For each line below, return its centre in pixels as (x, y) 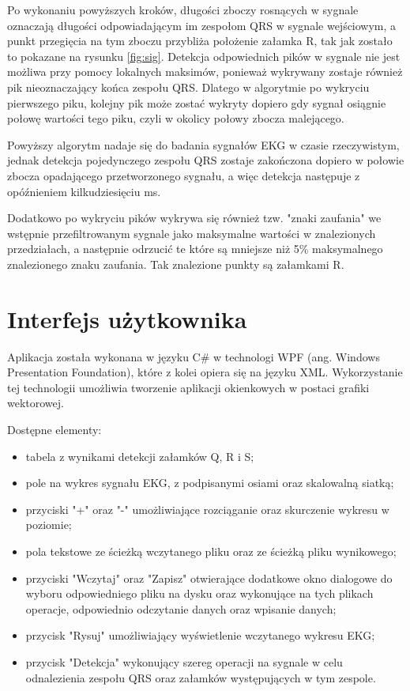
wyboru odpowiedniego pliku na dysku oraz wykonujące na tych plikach (199, 593)
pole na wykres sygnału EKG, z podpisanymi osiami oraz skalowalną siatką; (210, 483)
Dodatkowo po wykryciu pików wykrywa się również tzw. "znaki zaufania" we (194, 218)
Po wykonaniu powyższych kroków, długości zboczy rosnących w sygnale (183, 9)
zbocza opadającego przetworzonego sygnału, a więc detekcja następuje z (184, 175)
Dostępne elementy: (55, 429)
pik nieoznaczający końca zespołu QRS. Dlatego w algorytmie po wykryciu (188, 87)
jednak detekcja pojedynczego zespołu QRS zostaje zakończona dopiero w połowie (206, 160)
